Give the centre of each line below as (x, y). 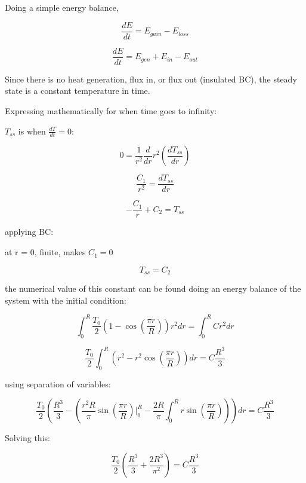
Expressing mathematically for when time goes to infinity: (111, 110)
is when (32, 131)
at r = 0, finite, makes (45, 252)
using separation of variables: (58, 383)
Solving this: (27, 438)
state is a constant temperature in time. (78, 91)
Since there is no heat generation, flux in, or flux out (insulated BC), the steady (151, 79)
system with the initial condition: (66, 300)
